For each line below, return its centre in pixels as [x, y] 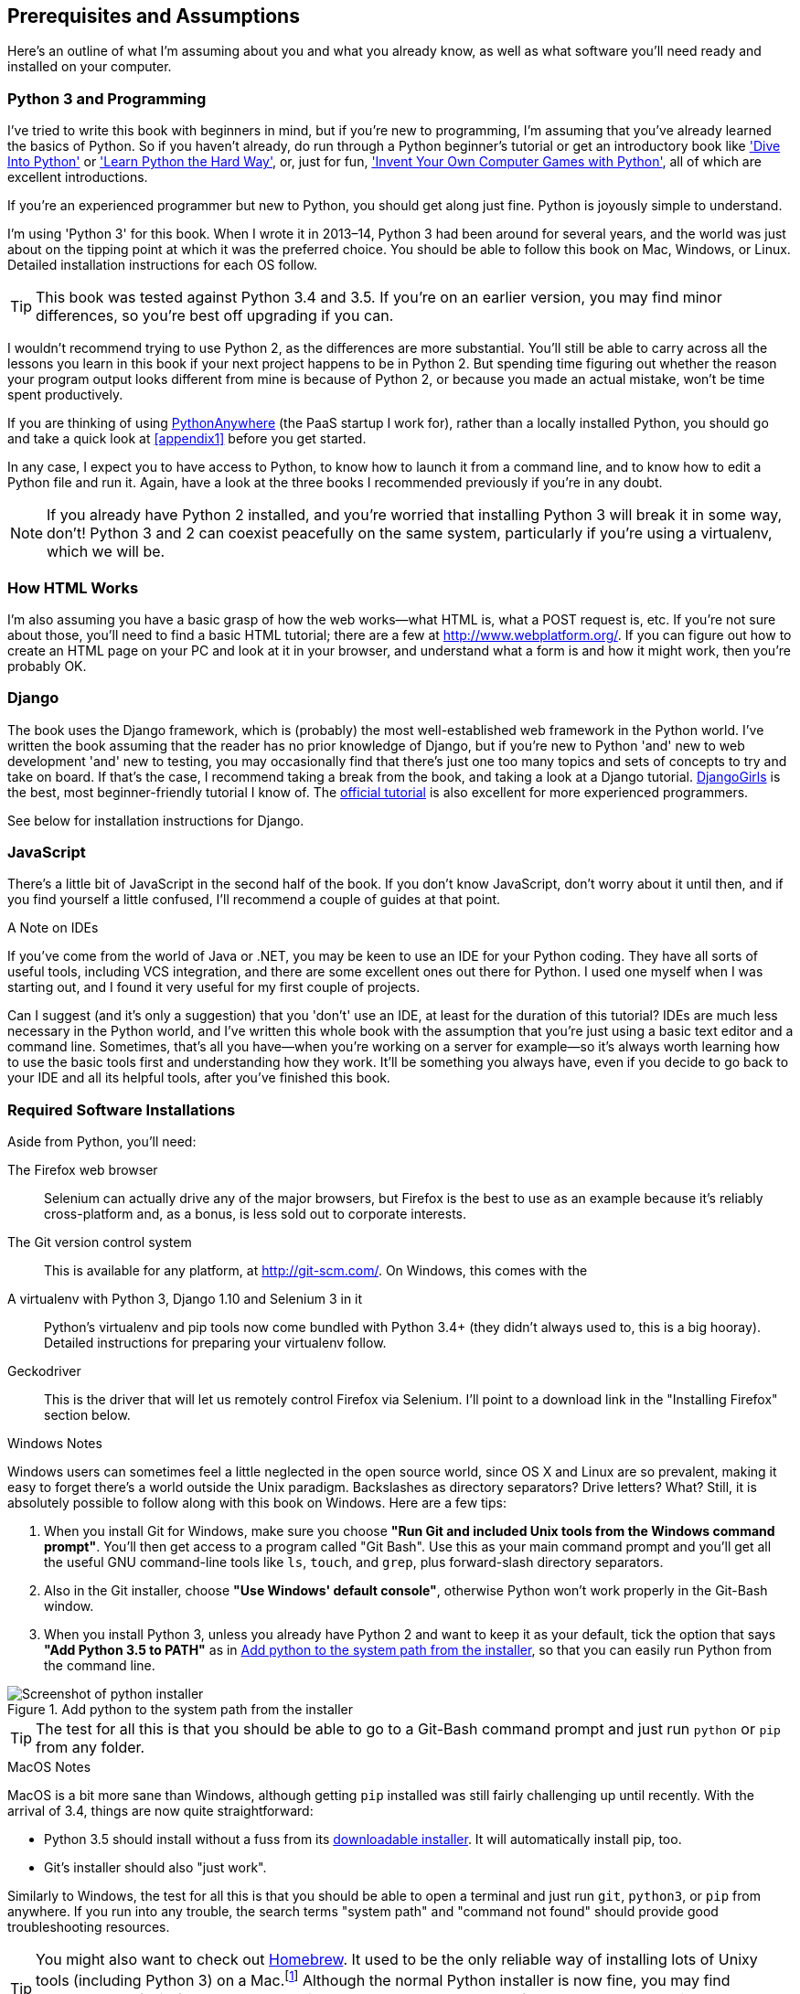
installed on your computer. [90, 67]
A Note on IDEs [53, 928]
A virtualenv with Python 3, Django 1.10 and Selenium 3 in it [185, 1299]
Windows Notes [55, 1444]
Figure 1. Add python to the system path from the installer [180, 1710]
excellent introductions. [78, 177]
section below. [87, 1415]
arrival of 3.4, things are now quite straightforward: [160, 1811]
